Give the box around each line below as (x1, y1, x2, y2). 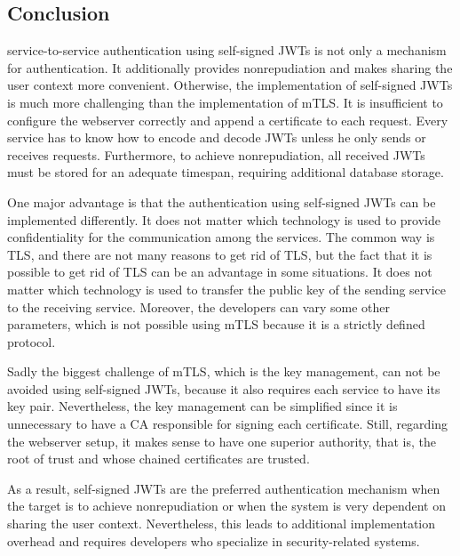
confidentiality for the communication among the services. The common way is (7, 228, 435, 246)
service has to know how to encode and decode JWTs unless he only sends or (7, 128, 426, 147)
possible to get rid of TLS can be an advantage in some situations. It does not (7, 262, 432, 281)
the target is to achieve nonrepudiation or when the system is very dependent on (7, 496, 446, 515)
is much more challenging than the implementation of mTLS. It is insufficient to (7, 93, 443, 111)
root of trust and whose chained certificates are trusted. (7, 449, 310, 468)
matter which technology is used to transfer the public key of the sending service (7, 279, 447, 298)
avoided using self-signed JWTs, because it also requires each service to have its (7, 379, 440, 398)
